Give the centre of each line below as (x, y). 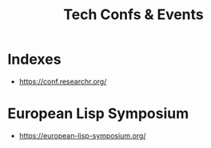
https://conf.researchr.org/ (63, 81)
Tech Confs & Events (133, 15)
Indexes (34, 59)
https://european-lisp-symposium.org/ (82, 135)
